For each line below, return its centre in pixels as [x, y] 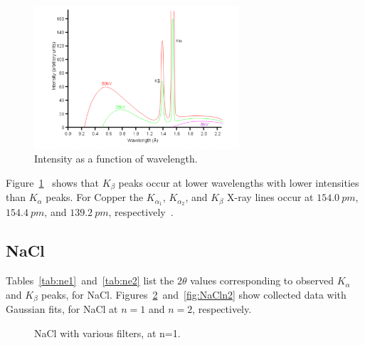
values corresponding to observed [262, 280]
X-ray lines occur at [270, 197]
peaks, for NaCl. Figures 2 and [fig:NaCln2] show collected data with [194, 294]
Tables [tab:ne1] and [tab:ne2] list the [90, 280]
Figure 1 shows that [53, 182]
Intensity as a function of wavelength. [116, 159]
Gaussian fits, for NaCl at [62, 309]
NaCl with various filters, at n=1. [107, 333]
